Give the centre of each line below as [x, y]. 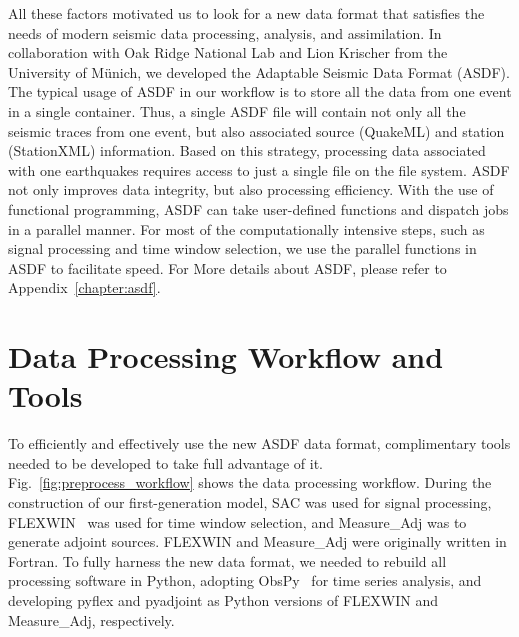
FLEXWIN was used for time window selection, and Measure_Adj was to [237, 521]
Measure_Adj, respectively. [91, 619]
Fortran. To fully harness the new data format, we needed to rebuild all [227, 560]
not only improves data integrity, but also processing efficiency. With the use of [251, 189]
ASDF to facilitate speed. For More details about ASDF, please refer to [227, 267]
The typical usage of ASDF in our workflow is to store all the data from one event [260, 91]
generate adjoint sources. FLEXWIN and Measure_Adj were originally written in [257, 541]
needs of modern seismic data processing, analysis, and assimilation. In [225, 32]
